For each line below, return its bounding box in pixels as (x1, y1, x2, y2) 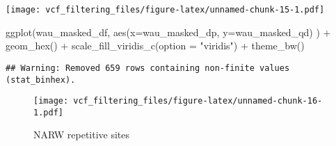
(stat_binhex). (6, 74, 76, 85)
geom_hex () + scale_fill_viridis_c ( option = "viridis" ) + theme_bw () (6, 38, 305, 53)
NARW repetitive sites (33, 127, 130, 142)
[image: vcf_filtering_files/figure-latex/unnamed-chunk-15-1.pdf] (6, 5, 325, 15)
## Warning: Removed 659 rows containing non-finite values (6, 63, 290, 73)
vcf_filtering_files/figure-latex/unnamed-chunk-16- (73, 96, 323, 106)
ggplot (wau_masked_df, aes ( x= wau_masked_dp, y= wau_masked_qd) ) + (6, 24, 331, 39)
